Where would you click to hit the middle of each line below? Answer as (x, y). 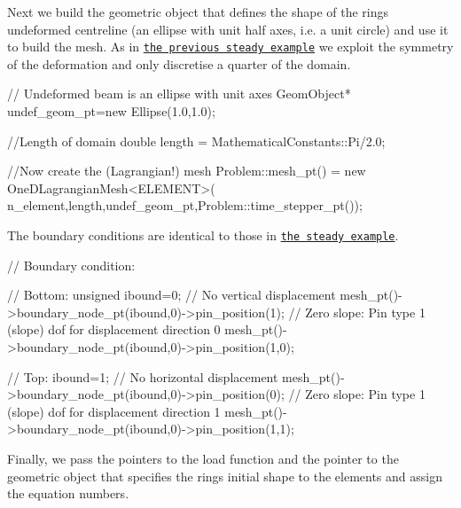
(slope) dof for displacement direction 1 (114, 411)
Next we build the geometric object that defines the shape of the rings (198, 12)
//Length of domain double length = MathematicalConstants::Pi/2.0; (196, 141)
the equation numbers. (68, 493)
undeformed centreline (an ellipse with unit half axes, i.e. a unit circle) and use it (228, 29)
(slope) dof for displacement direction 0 (114, 329)
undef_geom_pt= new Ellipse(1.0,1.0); (111, 111)
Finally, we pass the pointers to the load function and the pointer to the (203, 458)
